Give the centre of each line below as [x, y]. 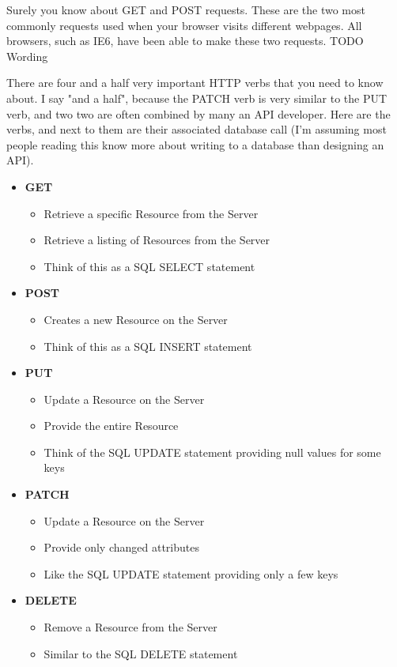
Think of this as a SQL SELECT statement [149, 266]
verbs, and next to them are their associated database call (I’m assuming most [197, 129]
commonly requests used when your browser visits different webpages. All [184, 25]
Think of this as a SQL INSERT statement [148, 346]
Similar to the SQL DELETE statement [141, 653]
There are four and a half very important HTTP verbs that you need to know [195, 83]
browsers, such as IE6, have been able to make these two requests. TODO [185, 41]
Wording [27, 56]
